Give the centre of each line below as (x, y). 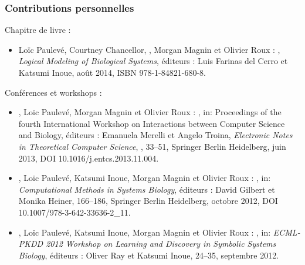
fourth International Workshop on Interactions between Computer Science (152, 123)
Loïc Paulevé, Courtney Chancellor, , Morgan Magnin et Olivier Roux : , (149, 49)
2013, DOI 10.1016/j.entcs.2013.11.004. (89, 158)
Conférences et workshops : (53, 92)
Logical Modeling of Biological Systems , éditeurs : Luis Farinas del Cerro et (153, 61)
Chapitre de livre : (38, 30)
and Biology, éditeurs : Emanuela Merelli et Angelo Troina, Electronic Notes (155, 135)
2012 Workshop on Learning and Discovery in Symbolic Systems (161, 244)
